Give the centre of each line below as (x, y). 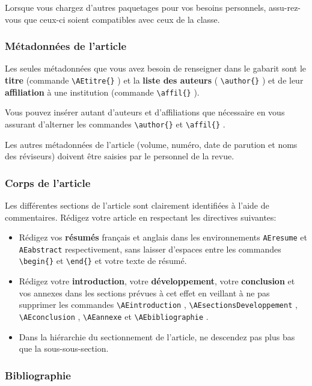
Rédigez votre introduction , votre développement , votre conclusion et (157, 281)
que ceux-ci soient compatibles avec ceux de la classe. (122, 19)
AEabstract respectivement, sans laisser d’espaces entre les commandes (150, 249)
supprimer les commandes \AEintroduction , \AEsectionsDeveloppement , (158, 305)
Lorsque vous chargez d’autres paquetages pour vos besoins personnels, (136, 7)
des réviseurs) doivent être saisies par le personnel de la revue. (120, 156)
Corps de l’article (48, 182)
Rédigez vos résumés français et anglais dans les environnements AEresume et (163, 237)
